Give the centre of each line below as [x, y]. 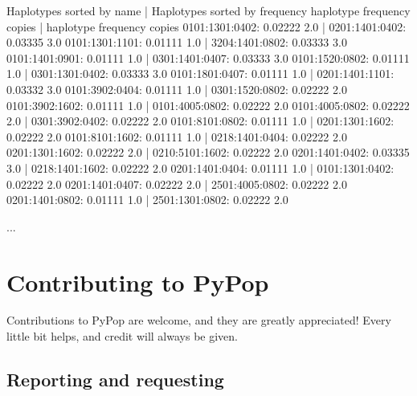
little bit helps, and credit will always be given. [122, 336]
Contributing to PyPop [138, 282]
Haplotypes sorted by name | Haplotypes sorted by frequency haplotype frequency [208, 10]
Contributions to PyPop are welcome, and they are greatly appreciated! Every [199, 320]
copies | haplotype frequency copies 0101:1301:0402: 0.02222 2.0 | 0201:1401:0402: [206, 26]
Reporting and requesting [115, 380]
